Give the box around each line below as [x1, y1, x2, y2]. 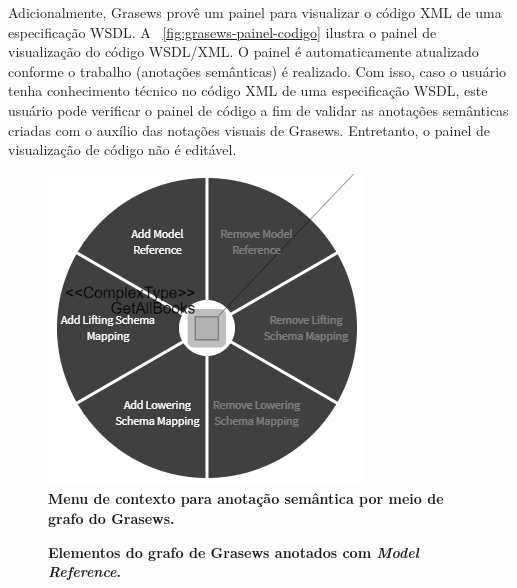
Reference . [48, 561, 121, 582]
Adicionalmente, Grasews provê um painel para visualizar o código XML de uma [8, 2, 502, 22]
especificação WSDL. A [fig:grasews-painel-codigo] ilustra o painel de [8, 21, 437, 42]
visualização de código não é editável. [8, 139, 237, 160]
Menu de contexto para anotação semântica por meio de [48, 488, 444, 509]
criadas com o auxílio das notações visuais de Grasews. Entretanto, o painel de [8, 119, 490, 140]
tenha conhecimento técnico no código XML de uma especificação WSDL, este [8, 80, 488, 101]
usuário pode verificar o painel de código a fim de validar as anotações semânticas [8, 99, 509, 120]
